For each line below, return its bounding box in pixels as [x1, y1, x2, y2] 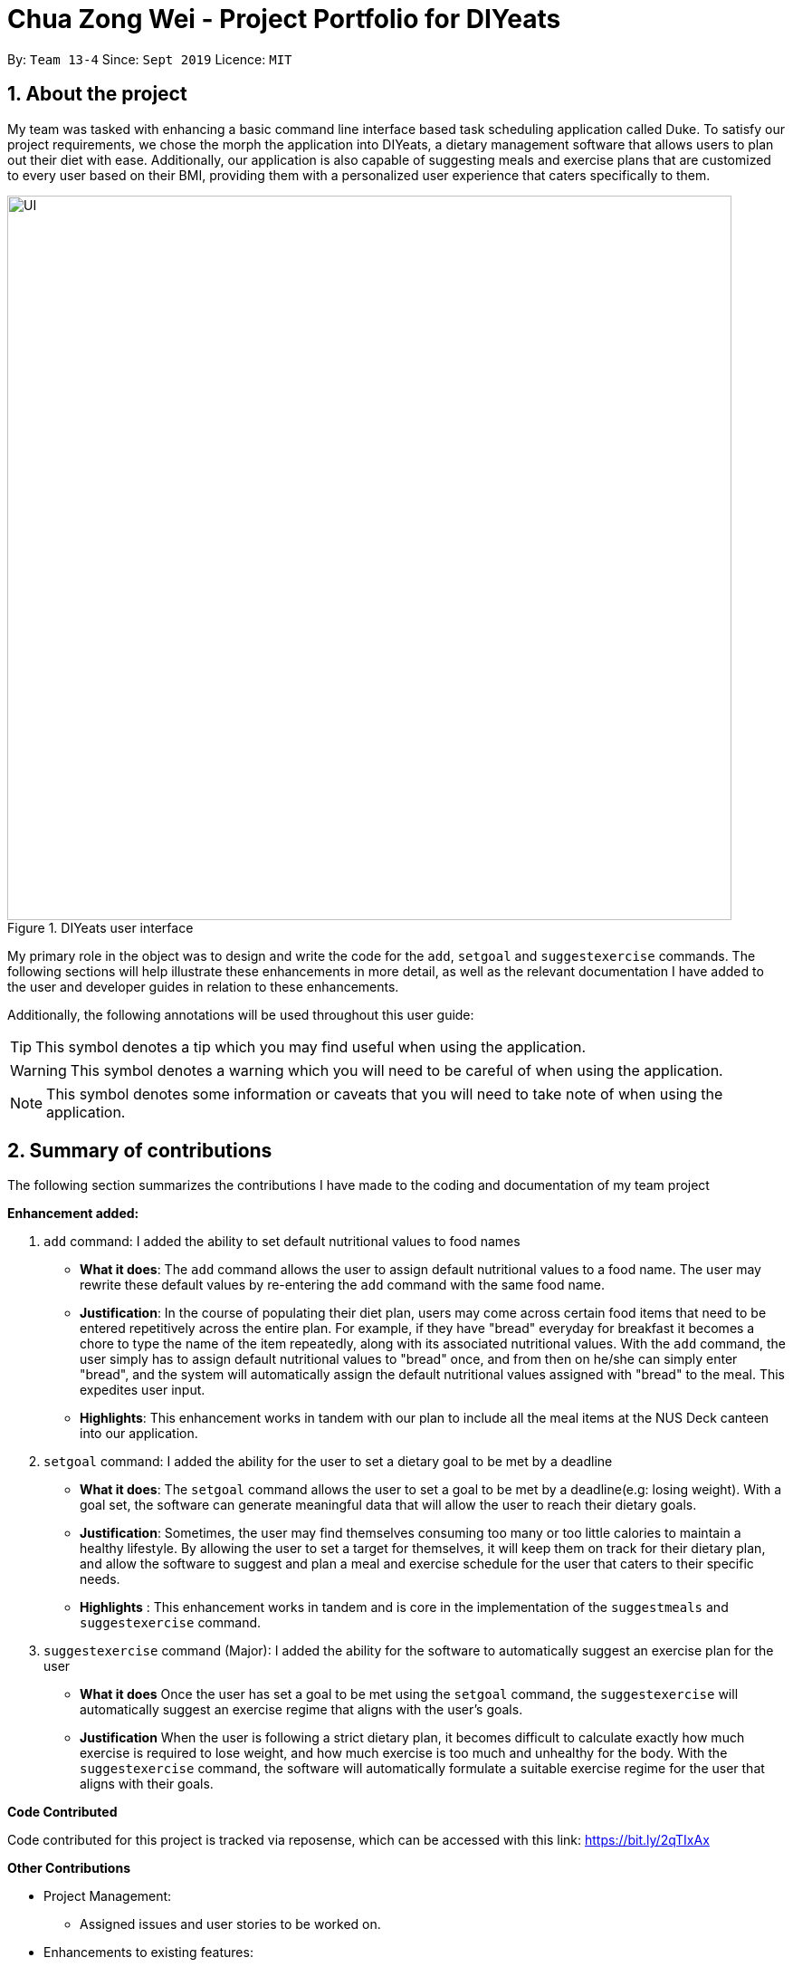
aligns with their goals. [80, 1776, 214, 1792]
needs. [80, 1571, 120, 1588]
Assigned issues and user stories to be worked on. [80, 1916, 381, 1933]
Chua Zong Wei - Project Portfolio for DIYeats [7, 4, 561, 34]
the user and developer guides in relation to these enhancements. [7, 978, 399, 994]
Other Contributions [7, 1860, 130, 1876]
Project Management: [43, 1888, 172, 1905]
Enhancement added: [7, 1205, 139, 1222]
